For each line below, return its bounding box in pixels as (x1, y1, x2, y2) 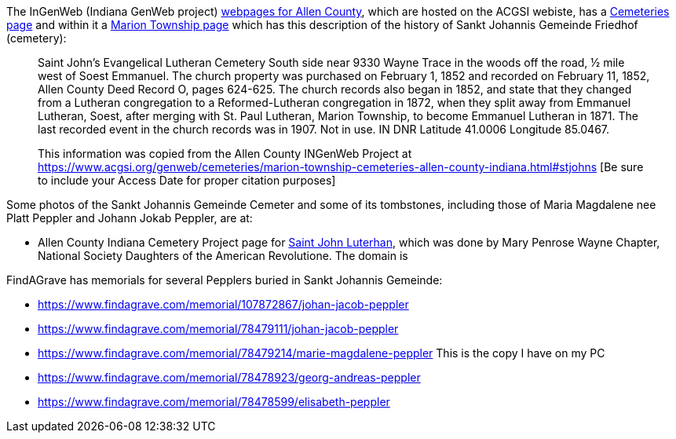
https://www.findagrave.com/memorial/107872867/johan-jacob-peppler (38, 298, 409, 311)
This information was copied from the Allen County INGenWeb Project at (38, 147, 412, 160)
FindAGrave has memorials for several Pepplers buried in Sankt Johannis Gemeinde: (6, 273, 443, 287)
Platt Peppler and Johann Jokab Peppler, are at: (6, 211, 253, 225)
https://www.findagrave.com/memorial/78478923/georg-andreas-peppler (38, 371, 421, 384)
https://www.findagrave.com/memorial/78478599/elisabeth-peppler (38, 395, 390, 408)
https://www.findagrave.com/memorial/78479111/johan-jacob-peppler (38, 322, 399, 335)
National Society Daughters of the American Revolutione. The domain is (38, 249, 408, 262)
